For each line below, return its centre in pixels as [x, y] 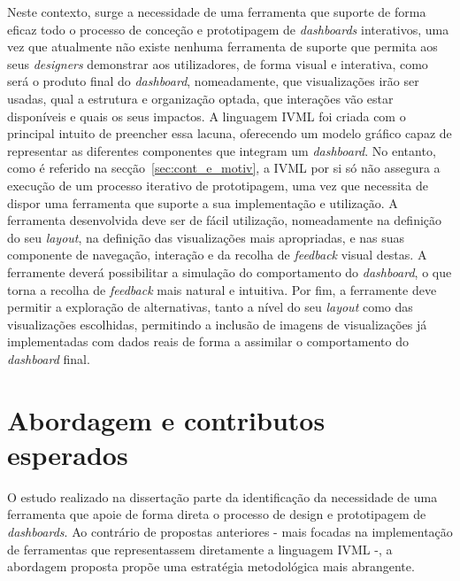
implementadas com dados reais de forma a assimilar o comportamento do [208, 341]
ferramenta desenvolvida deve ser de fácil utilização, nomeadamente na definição [225, 220]
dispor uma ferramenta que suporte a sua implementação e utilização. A [203, 202]
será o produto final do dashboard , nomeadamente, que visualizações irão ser [213, 81]
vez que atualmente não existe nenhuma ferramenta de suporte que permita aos [222, 46]
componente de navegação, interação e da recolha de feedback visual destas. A [217, 255]
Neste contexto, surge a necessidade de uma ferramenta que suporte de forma [217, 12]
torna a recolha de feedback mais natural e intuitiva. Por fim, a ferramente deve [222, 289]
